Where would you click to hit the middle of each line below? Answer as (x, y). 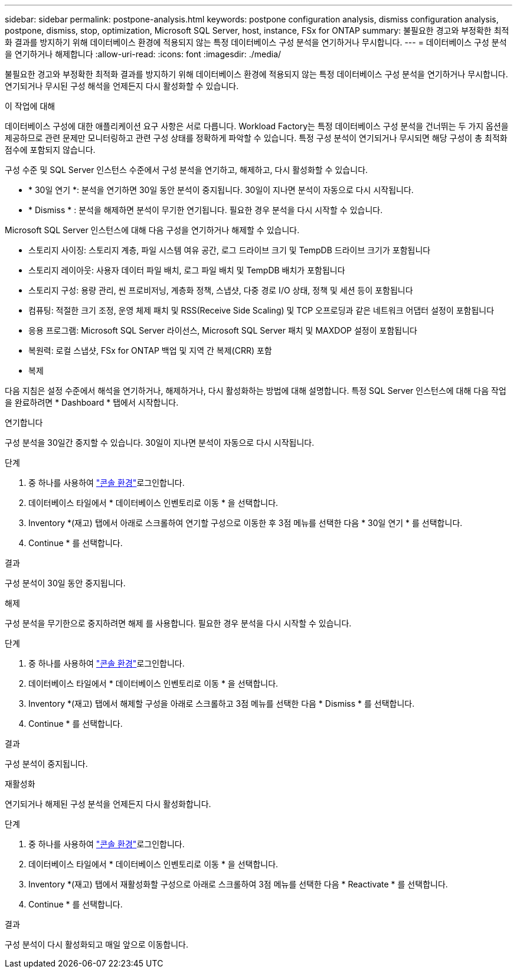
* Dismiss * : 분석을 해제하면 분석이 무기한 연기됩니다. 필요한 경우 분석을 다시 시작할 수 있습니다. (206, 210)
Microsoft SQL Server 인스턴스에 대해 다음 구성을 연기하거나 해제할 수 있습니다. (152, 230)
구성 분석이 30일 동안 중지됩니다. (65, 583)
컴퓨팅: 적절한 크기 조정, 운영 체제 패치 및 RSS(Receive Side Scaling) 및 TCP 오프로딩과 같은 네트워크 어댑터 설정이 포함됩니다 (261, 310)
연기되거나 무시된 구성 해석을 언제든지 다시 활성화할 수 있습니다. (122, 86)
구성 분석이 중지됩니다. (46, 764)
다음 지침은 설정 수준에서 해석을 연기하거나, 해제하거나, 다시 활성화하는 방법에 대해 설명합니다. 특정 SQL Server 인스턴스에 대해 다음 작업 (256, 391)
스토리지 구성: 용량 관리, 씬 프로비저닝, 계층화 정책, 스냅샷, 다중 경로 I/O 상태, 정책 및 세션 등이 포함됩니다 (221, 290)
